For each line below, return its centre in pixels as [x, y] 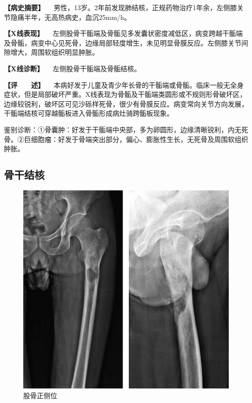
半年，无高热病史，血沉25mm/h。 [78, 17]
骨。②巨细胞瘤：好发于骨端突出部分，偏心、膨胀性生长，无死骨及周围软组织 [126, 139]
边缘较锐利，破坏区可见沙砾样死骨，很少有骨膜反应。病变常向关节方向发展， [126, 103]
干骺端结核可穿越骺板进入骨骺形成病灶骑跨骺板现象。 [89, 113]
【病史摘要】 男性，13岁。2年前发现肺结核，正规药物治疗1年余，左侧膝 [120, 7]
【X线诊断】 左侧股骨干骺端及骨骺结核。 [72, 68]
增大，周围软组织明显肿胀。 [55, 52]
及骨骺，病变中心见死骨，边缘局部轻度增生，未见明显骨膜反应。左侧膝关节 [123, 42]
